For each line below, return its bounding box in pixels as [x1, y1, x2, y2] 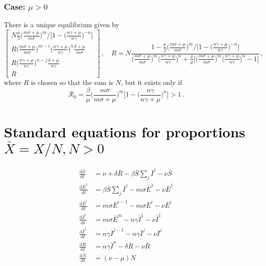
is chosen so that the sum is [31, 77, 114, 87]
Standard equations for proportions [4, 122, 246, 142]
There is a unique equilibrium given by [4, 19, 119, 30]
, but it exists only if [121, 77, 182, 87]
